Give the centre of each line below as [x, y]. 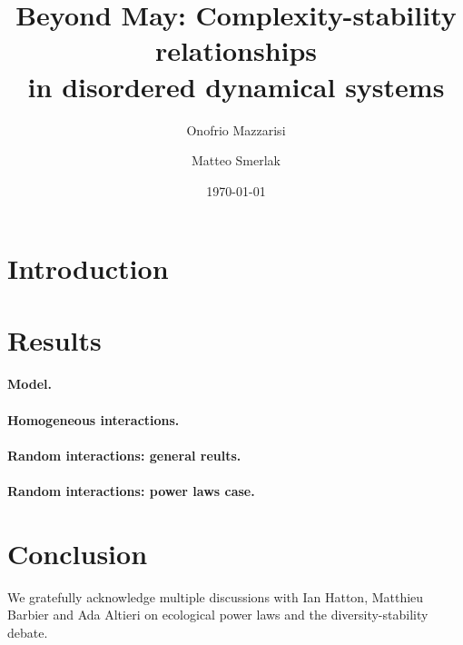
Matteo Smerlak [236, 160]
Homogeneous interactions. [94, 419]
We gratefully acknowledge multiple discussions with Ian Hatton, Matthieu [216, 596]
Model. [30, 384]
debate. [28, 632]
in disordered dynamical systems [236, 86]
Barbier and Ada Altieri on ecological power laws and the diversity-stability [218, 615]
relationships [236, 50]
